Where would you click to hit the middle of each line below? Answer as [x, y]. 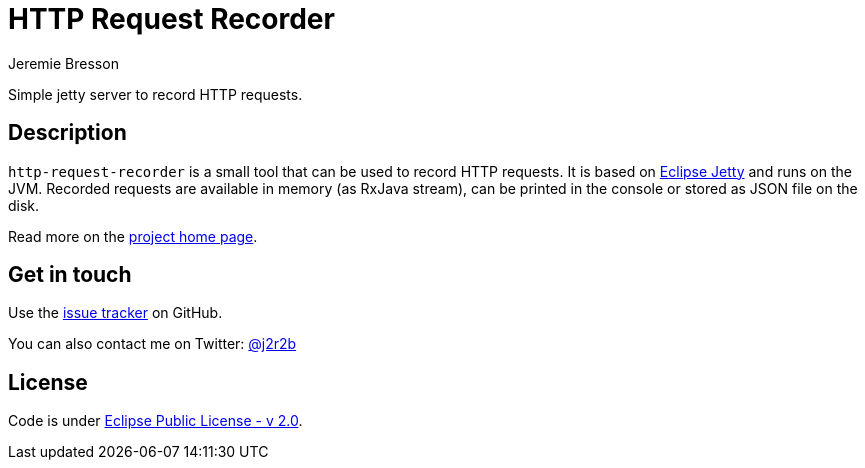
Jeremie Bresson [63, 63]
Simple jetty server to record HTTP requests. [155, 94]
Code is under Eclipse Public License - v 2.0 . [155, 421]
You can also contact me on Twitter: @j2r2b [152, 344]
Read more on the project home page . [133, 236]
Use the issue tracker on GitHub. [115, 313]
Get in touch [70, 275]
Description [67, 133]
